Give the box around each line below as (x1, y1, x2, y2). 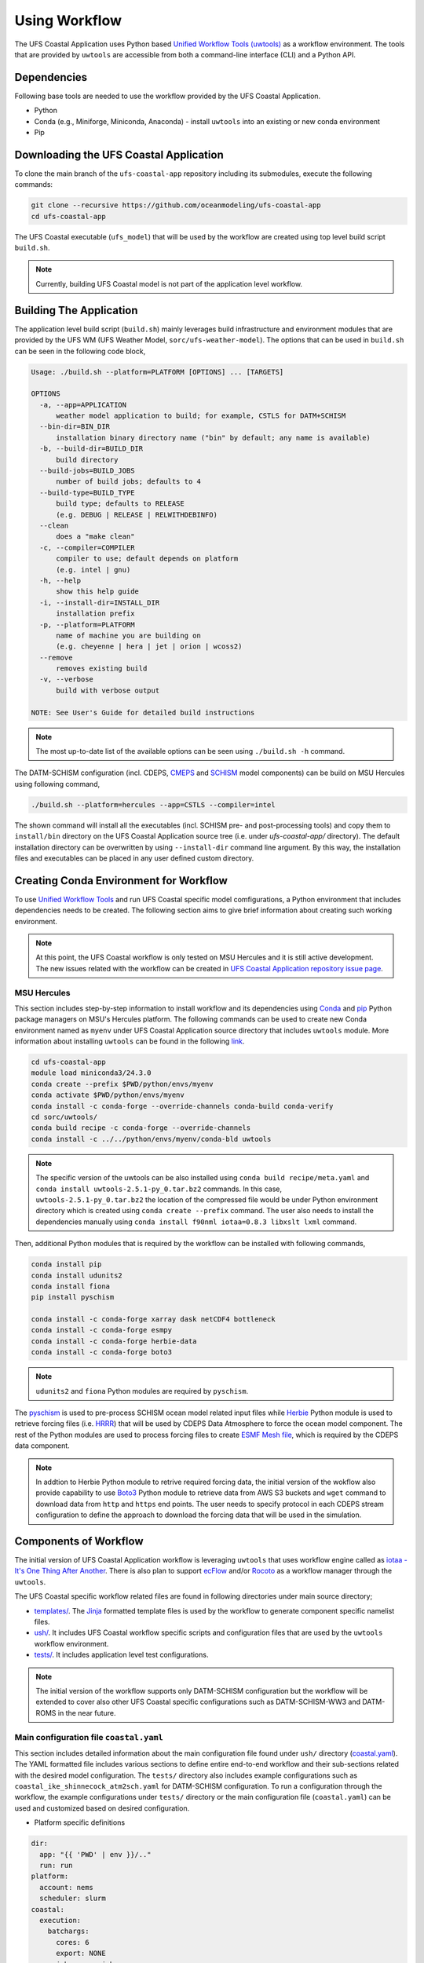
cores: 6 (56, 1938, 90, 1947)
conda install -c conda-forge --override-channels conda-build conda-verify (31, 1102, 334, 1110)
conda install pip (31, 1260, 102, 1269)
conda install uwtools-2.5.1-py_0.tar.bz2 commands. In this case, (35, 1184, 283, 1194)
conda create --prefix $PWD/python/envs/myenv (31, 1080, 214, 1088)
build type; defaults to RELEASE (56, 499, 185, 508)
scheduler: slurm (39, 1894, 106, 1903)
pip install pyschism (31, 1292, 115, 1302)
